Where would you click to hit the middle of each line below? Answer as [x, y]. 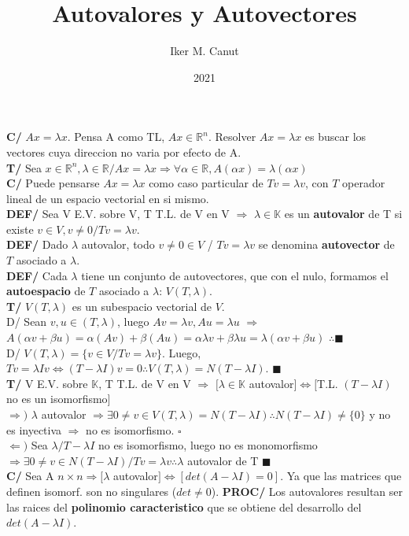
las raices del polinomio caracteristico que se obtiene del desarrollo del [184, 506]
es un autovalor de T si [343, 214]
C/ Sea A [30, 476]
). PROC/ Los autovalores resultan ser [307, 491]
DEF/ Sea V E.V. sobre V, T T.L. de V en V [118, 214]
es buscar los [335, 137]
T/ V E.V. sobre [47, 383]
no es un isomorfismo [57, 399]
